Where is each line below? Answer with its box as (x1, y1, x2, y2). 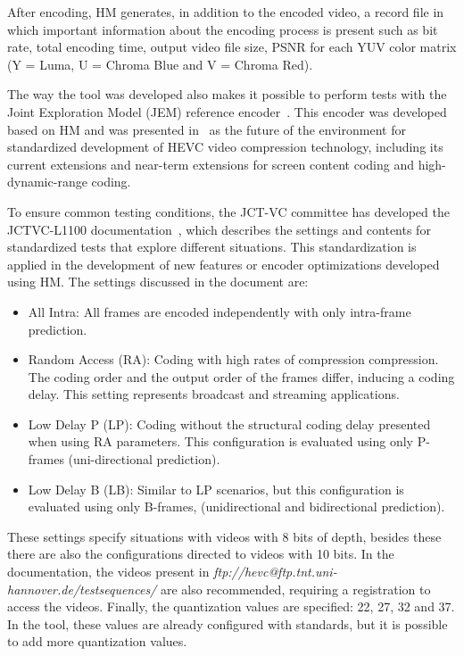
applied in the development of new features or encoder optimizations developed (7, 254, 440, 273)
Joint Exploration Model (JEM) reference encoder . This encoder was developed (7, 102, 447, 120)
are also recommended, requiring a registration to (160, 579, 431, 598)
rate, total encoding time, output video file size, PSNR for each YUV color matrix (7, 37, 457, 56)
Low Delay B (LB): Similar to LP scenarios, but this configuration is (28, 479, 404, 498)
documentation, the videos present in (7, 562, 210, 581)
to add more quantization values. (7, 632, 187, 651)
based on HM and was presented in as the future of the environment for (7, 120, 406, 138)
